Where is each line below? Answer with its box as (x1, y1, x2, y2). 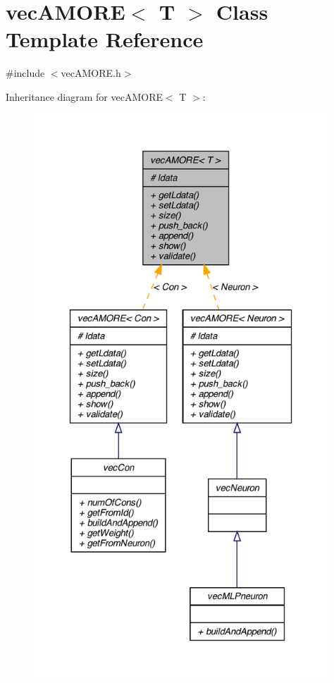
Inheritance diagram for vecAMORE (6, 89, 163, 104)
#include (6, 66, 45, 80)
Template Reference (6, 25, 204, 54)
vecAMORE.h (61, 66, 121, 80)
